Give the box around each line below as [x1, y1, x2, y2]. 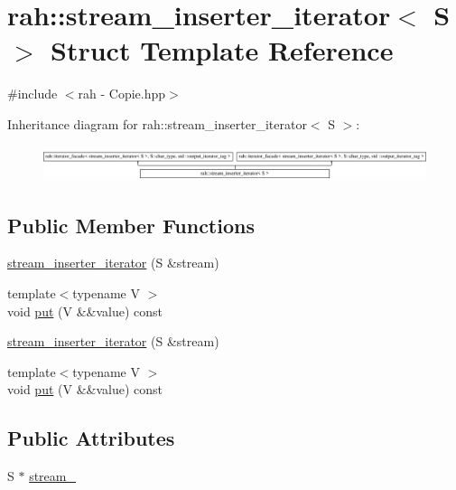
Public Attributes [7, 424, 175, 452]
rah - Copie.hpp [78, 84, 166, 103]
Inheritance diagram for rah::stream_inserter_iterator [7, 114, 307, 133]
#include [7, 84, 58, 103]
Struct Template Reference [51, 32, 394, 69]
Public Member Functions [7, 211, 255, 239]
